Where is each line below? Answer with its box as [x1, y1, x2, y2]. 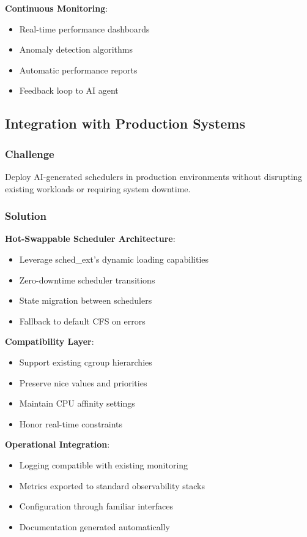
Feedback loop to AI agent [19, 84, 119, 97]
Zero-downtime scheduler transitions [19, 273, 155, 286]
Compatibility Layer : [5, 335, 94, 348]
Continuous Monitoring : [5, 2, 108, 14]
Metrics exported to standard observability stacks [19, 479, 205, 492]
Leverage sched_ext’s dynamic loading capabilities [19, 252, 209, 265]
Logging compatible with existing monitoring [19, 458, 188, 471]
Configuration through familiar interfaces [19, 500, 173, 513]
